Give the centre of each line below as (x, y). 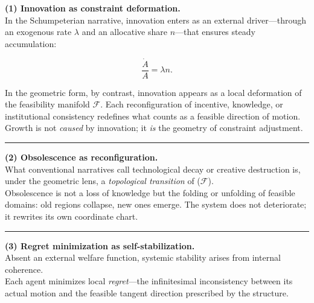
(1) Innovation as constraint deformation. (93, 8)
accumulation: (31, 43)
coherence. (24, 269)
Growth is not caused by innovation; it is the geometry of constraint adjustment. (154, 128)
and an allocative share (124, 32)
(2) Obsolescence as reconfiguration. (82, 157)
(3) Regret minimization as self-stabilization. (100, 245)
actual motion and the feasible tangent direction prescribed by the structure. (147, 292)
